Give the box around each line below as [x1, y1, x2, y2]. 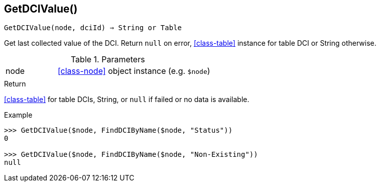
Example [4, 111, 33, 120]
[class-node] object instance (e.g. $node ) [57, 66, 210, 76]
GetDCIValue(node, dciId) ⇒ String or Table [4, 24, 182, 32]
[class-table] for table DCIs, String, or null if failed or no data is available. [4, 95, 249, 104]
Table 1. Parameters [70, 54, 145, 65]
